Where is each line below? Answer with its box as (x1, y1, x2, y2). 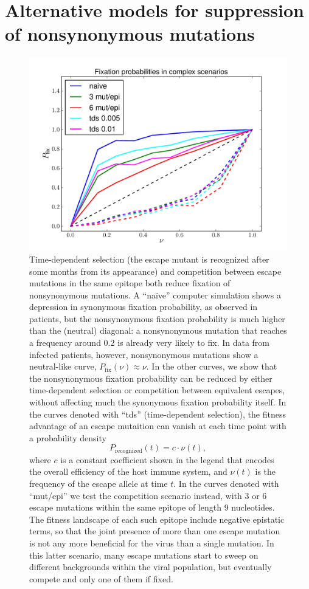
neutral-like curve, (29, 360, 97, 373)
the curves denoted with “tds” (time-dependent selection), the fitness (29, 407, 286, 420)
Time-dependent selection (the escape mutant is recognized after (29, 252, 269, 265)
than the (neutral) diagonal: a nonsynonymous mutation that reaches (29, 324, 287, 337)
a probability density (29, 431, 106, 444)
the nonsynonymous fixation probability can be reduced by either (29, 371, 273, 384)
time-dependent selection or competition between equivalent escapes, (29, 384, 285, 396)
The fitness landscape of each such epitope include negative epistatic (29, 512, 285, 525)
